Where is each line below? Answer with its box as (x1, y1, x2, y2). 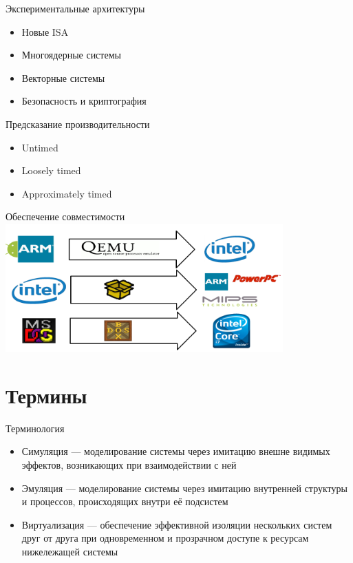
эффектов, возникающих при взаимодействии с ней (21, 458, 237, 472)
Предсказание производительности (6, 116, 150, 131)
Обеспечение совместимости (6, 209, 125, 224)
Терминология (6, 421, 65, 435)
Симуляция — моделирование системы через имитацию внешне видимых (21, 444, 330, 458)
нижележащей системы (21, 544, 118, 559)
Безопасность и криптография (21, 94, 147, 108)
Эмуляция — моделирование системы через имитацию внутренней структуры (21, 480, 347, 495)
